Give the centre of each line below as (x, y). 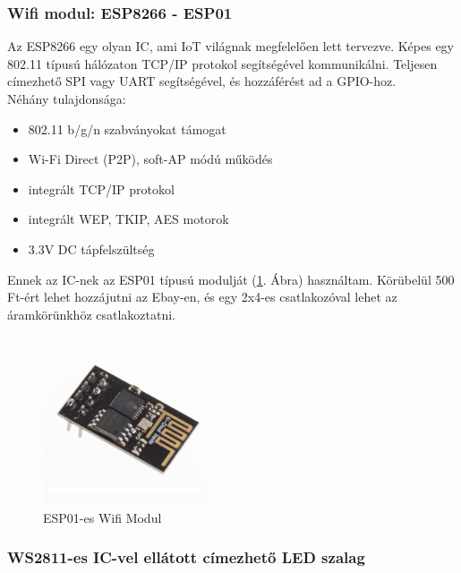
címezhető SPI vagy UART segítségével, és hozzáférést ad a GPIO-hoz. (202, 81)
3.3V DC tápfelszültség (91, 248)
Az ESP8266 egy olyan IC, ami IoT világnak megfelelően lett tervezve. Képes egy (230, 46)
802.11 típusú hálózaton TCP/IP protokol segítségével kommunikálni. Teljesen (222, 63)
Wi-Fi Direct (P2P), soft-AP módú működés (150, 159)
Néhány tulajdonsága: (67, 98)
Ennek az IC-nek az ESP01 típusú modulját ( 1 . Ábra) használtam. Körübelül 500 (231, 279)
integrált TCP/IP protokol (101, 188)
